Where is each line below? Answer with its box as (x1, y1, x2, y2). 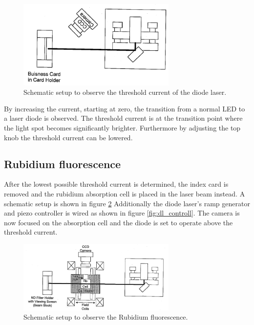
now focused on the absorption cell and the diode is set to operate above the (4, 217, 233, 227)
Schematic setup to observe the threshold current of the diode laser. (23, 87, 227, 97)
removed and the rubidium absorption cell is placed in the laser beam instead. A (4, 189, 245, 199)
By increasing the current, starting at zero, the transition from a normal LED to (4, 103, 245, 113)
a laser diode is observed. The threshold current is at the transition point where (4, 113, 243, 123)
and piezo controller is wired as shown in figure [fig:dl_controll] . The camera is (4, 208, 240, 218)
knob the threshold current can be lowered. (4, 132, 133, 142)
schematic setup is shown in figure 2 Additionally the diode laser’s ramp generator (4, 198, 250, 208)
